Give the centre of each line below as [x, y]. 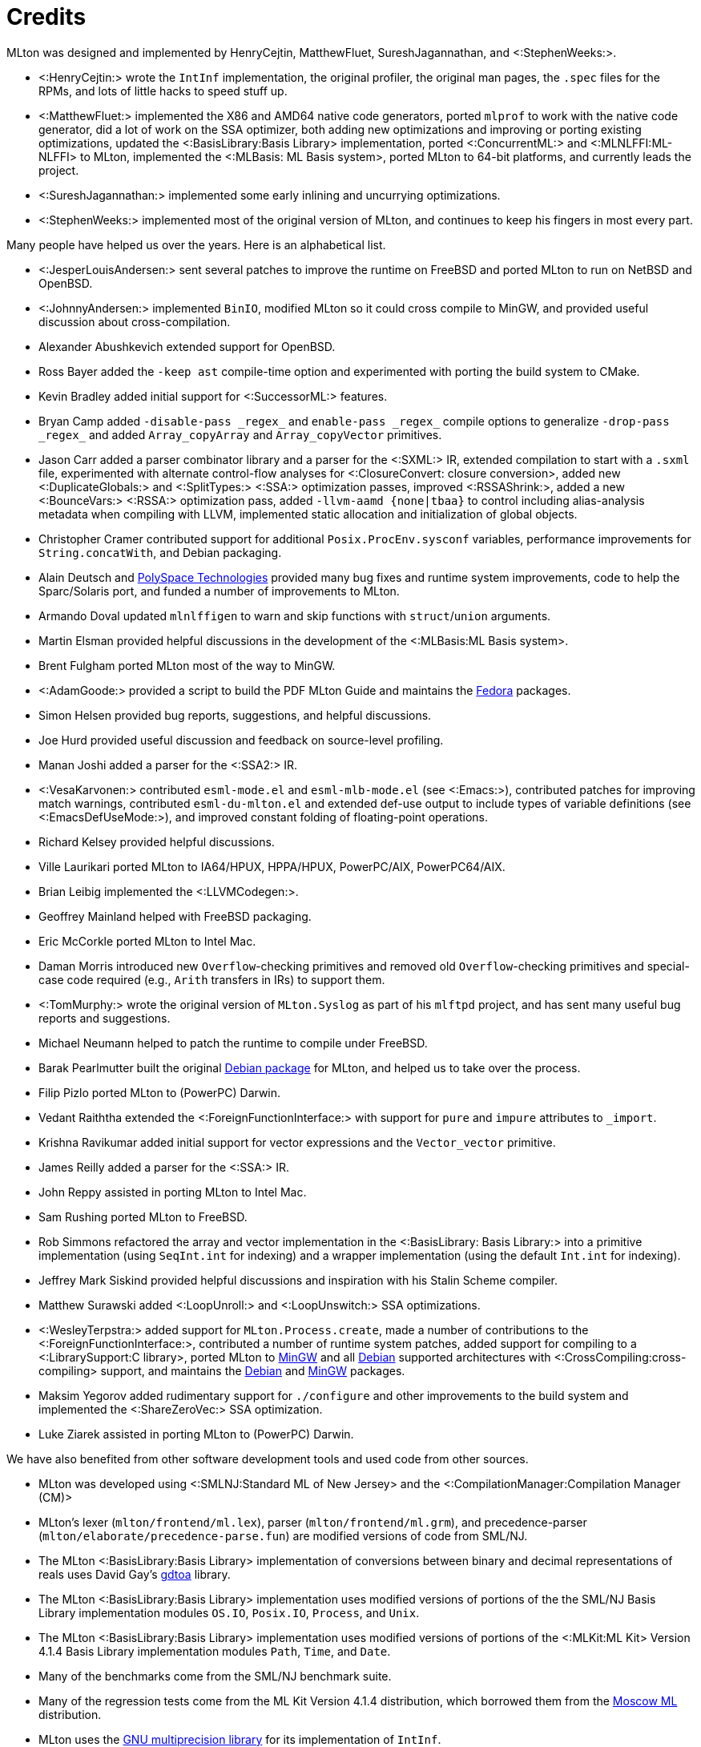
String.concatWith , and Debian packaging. [160, 552]
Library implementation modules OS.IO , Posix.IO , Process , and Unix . [229, 1612]
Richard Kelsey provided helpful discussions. [157, 841]
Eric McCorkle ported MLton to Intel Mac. [147, 941]
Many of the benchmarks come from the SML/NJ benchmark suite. [215, 1676]
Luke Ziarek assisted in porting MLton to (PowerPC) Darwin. [196, 1434]
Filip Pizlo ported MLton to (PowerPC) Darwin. [160, 1092]
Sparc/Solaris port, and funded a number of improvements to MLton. [219, 591]
